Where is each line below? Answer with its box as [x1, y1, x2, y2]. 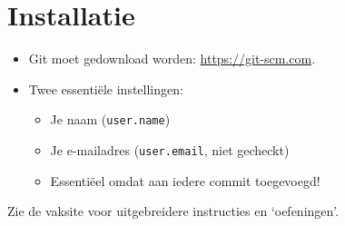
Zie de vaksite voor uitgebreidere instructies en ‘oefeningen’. [7, 201, 340, 221]
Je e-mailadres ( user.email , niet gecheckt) [50, 140, 290, 159]
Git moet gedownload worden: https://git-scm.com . [28, 49, 316, 68]
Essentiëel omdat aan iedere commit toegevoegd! [50, 171, 320, 190]
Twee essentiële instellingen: [28, 79, 183, 98]
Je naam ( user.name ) [50, 110, 171, 129]
